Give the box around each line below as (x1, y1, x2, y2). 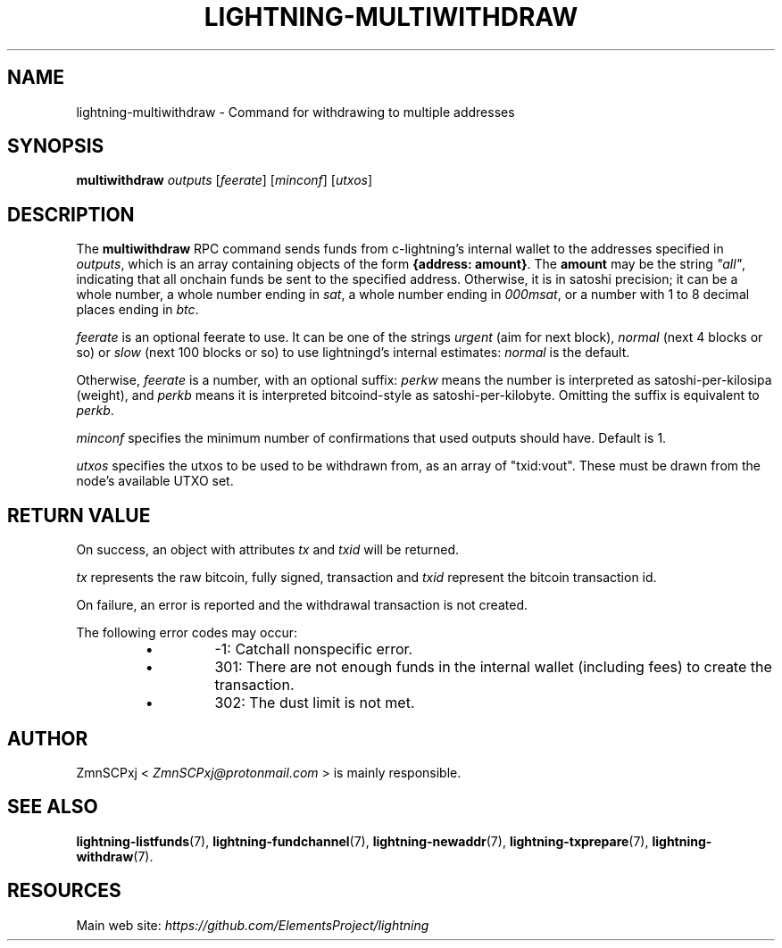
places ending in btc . (76, 302, 199, 318)
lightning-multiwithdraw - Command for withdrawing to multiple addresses (76, 104, 515, 120)
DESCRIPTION (7, 203, 135, 226)
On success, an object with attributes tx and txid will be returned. (76, 542, 460, 558)
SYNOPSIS (7, 135, 104, 158)
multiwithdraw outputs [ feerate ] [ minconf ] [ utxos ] (76, 172, 373, 188)
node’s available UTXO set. (76, 473, 234, 489)
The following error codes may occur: (76, 625, 297, 641)
